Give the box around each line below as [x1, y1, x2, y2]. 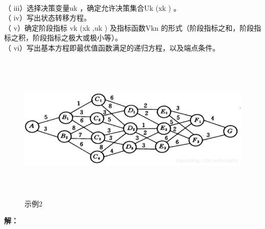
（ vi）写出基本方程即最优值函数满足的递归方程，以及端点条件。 [4, 42, 220, 53]
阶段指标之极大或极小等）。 [32, 32, 122, 43]
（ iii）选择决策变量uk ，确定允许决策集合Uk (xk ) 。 [4, 2, 181, 13]
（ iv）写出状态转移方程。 [4, 12, 91, 23]
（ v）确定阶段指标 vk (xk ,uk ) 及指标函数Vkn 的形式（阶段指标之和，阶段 [4, 22, 254, 33]
